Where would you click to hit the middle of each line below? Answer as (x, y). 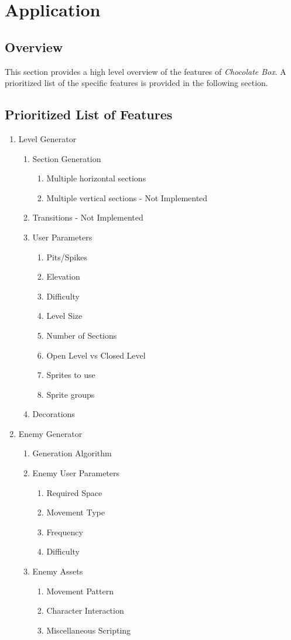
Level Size (64, 316)
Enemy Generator (50, 433)
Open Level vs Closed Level (96, 355)
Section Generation (67, 158)
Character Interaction (85, 610)
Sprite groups (71, 394)
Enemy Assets (58, 571)
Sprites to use (71, 375)
